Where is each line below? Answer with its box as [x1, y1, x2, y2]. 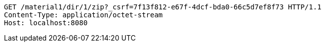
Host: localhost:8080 [4, 19, 88, 27]
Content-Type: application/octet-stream [4, 11, 163, 19]
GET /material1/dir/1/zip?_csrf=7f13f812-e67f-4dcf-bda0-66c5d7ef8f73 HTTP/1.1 [4, 3, 322, 11]
